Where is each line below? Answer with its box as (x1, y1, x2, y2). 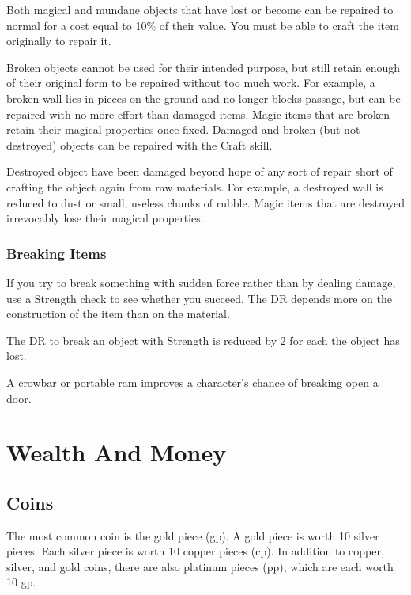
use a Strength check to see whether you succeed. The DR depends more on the (6, 290, 393, 306)
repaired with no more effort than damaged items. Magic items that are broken (6, 105, 390, 122)
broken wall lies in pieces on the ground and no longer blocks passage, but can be (6, 89, 401, 106)
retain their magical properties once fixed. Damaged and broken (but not (6, 121, 360, 138)
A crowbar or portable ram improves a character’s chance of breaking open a (6, 373, 379, 390)
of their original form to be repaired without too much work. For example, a (6, 74, 375, 91)
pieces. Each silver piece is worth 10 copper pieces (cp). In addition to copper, (6, 543, 384, 559)
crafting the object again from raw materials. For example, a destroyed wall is (6, 178, 383, 195)
